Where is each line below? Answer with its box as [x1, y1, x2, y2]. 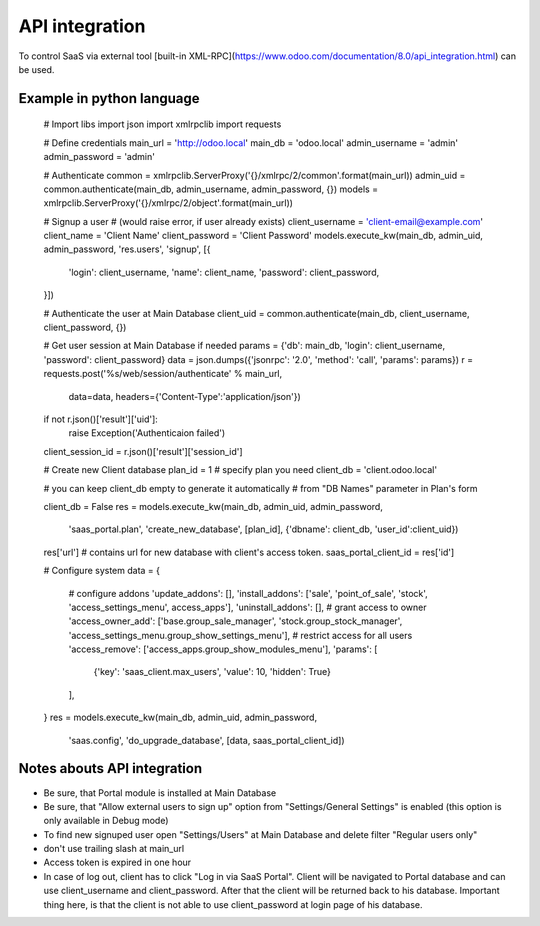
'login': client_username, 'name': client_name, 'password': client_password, [68, 266, 380, 278]
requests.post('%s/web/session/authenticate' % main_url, [43, 368, 283, 380]
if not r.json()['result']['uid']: [43, 413, 159, 425]
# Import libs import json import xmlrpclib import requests [43, 118, 282, 130]
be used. [18, 63, 55, 75]
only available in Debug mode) [43, 815, 169, 827]
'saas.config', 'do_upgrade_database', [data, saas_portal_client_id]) [68, 734, 345, 746]
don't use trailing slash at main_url [43, 843, 185, 855]
